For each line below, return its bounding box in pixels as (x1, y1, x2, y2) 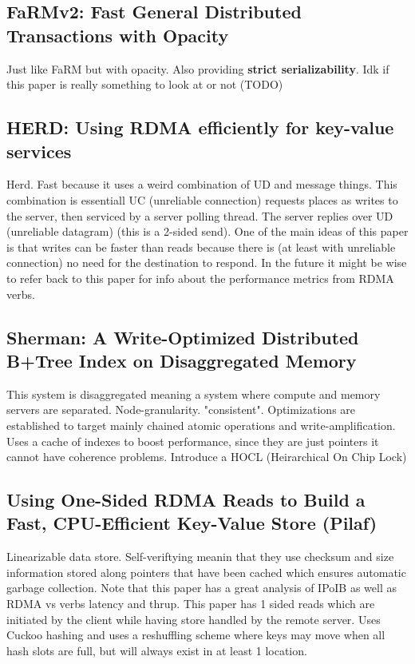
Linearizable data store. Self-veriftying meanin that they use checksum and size (6, 548, 394, 565)
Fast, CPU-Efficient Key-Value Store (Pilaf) (6, 511, 377, 535)
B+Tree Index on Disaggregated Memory (6, 348, 357, 372)
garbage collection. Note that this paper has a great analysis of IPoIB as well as (6, 579, 397, 596)
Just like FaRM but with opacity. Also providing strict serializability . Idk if (6, 60, 389, 77)
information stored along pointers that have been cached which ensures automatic (6, 563, 406, 580)
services (6, 138, 72, 163)
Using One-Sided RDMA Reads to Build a (6, 487, 366, 512)
